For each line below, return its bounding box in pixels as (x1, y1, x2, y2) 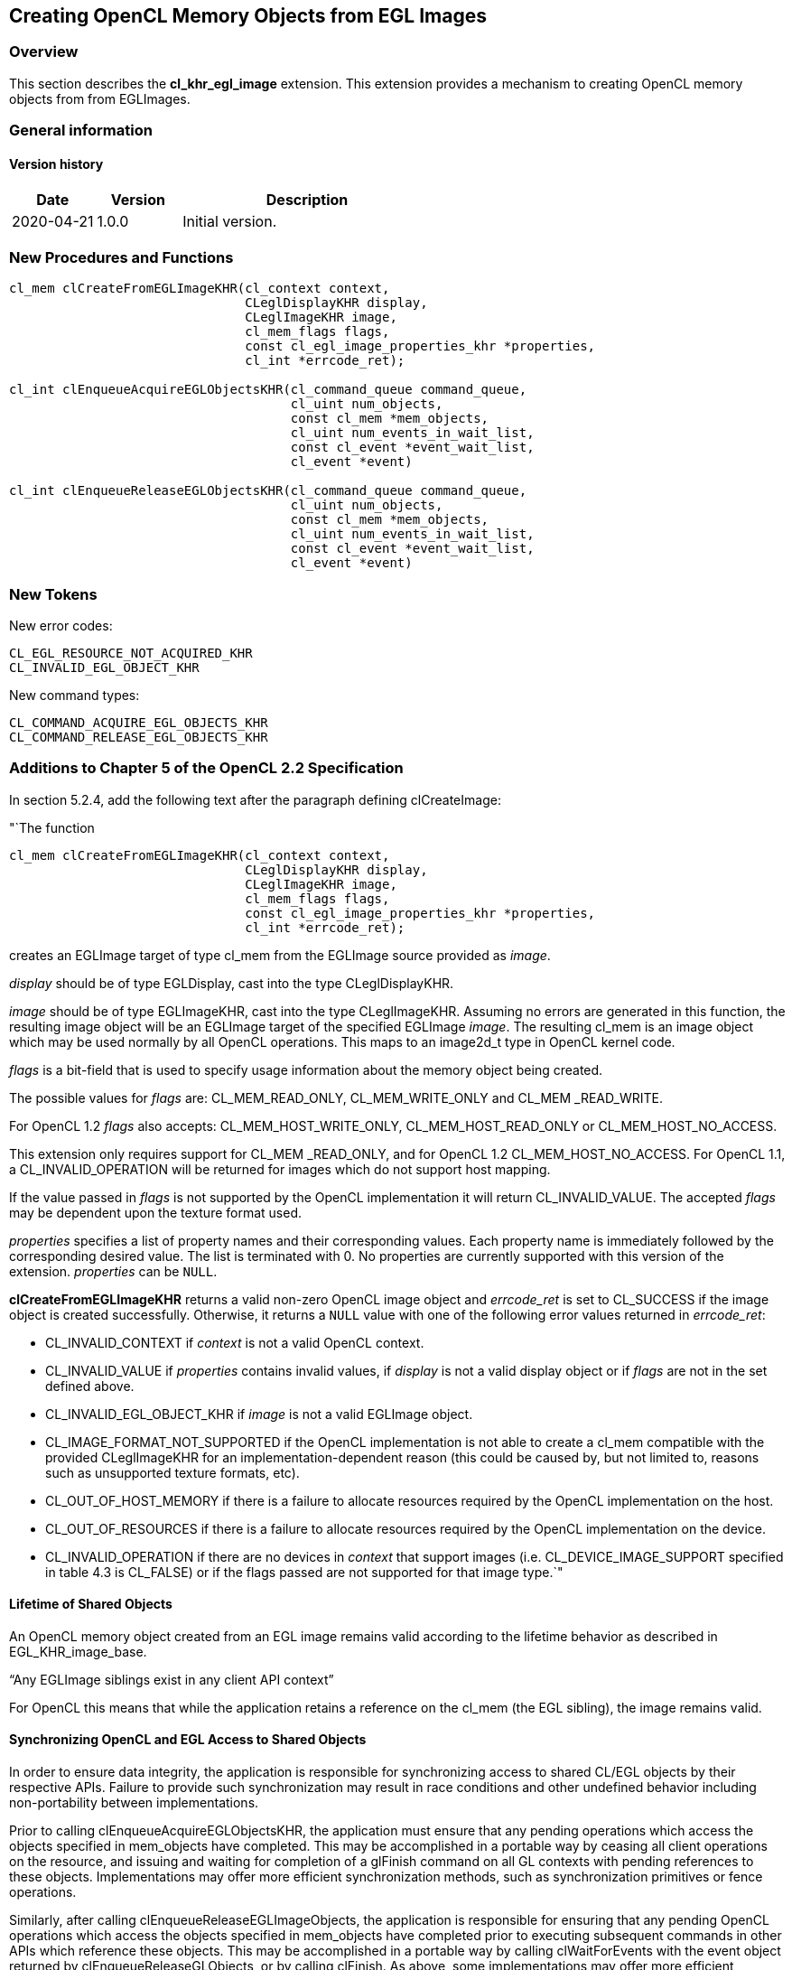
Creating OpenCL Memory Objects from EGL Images (9, 5, 487, 27)
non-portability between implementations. (9, 1795, 259, 1811)
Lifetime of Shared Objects (9, 1596, 172, 1612)
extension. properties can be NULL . (9, 1263, 218, 1279)
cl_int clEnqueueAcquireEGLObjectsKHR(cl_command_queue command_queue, (9, 382, 527, 397)
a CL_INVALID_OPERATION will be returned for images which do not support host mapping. (9, 1161, 551, 1177)
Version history (9, 155, 104, 172)
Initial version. (182, 212, 277, 231)
